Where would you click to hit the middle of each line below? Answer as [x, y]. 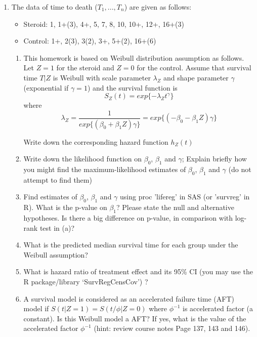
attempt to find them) [58, 179]
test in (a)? [57, 227]
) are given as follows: [158, 7]
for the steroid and [85, 68]
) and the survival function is [132, 87]
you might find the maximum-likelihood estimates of [105, 169]
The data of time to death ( [54, 7]
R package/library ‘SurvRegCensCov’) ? [86, 281]
